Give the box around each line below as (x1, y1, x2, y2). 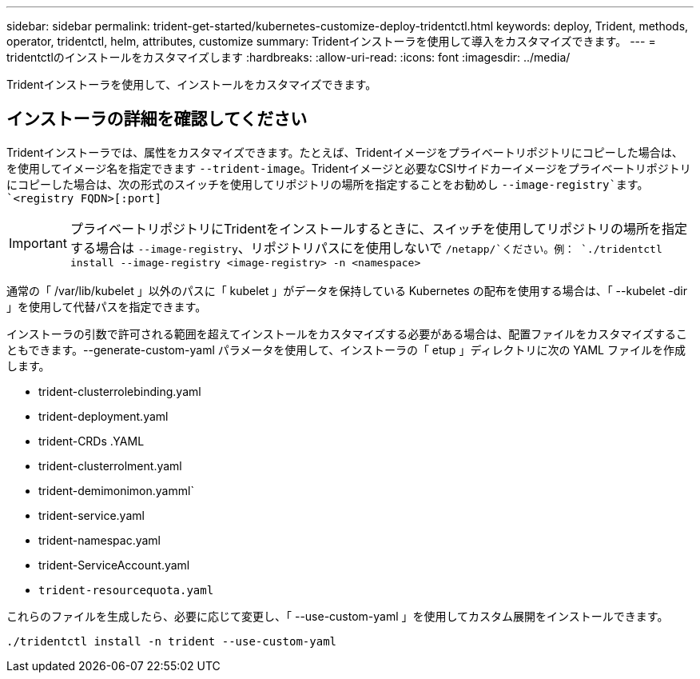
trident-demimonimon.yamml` (38, 483, 194, 497)
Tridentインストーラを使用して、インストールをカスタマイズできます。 (6, 78, 377, 91)
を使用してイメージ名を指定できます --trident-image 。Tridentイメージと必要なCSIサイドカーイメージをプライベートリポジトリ (6, 161, 691, 175)
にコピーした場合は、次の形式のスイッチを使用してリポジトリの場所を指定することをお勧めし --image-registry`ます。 (6, 177, 649, 191)
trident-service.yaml (38, 508, 145, 522)
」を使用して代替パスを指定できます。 (6, 299, 207, 314)
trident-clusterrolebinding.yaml (38, 384, 201, 398)
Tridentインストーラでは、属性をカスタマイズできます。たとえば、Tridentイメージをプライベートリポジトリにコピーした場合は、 (6, 145, 683, 159)
